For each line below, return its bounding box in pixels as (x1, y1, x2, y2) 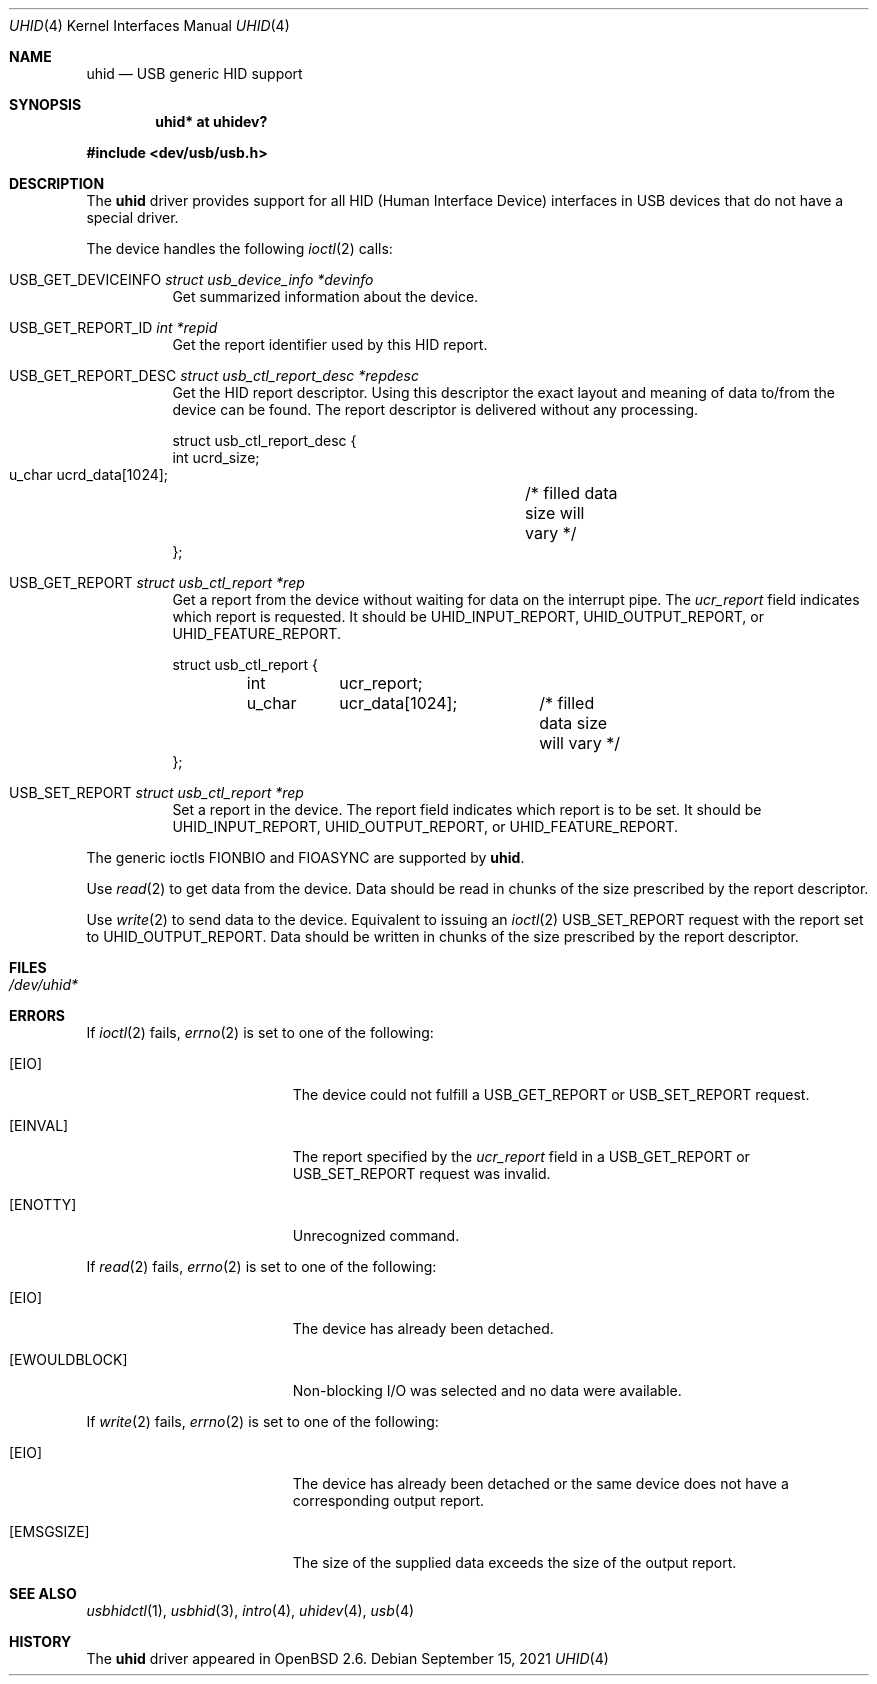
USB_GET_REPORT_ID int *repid (9, 319, 218, 336)
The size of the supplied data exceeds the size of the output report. (292, 1554, 737, 1571)
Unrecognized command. (292, 1227, 460, 1244)
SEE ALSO (9, 1585, 77, 1602)
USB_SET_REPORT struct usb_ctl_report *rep (9, 784, 304, 801)
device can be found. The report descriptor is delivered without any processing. (172, 401, 699, 418)
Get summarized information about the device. (172, 288, 479, 305)
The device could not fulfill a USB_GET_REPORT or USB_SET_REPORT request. (292, 1086, 810, 1103)
